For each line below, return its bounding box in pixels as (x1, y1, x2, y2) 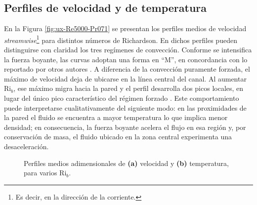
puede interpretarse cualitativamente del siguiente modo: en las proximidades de (4, 102, 247, 113)
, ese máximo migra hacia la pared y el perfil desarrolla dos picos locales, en (13, 83, 244, 93)
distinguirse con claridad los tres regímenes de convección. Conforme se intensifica (4, 44, 252, 55)
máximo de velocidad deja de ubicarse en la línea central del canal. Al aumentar (4, 73, 247, 83)
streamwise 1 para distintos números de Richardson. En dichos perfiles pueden (4, 33, 237, 45)
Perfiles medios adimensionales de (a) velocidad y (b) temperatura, (24, 158, 229, 168)
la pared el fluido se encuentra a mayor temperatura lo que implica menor (4, 112, 228, 123)
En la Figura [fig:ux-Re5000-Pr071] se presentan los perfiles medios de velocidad (4, 23, 247, 34)
